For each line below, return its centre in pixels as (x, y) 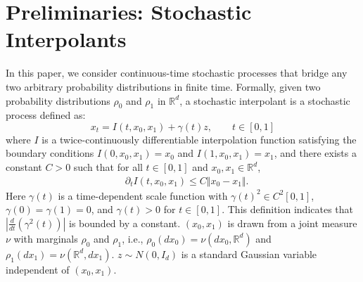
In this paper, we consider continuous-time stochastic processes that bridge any (177, 73)
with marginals (46, 238)
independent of (38, 269)
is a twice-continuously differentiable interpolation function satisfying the (199, 139)
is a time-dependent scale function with (143, 195)
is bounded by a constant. (125, 223)
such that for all (108, 167)
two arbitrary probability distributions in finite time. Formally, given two (163, 86)
